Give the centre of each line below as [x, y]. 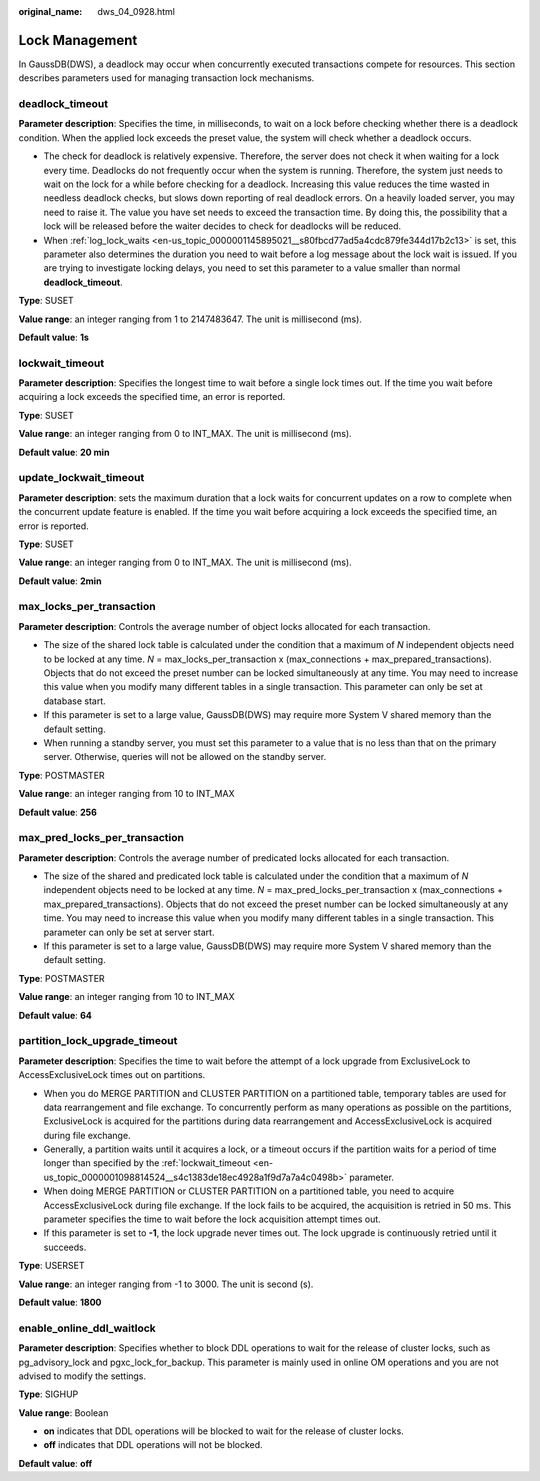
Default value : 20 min [64, 452]
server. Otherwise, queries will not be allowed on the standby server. [185, 757]
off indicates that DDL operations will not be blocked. [153, 1445]
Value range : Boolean [63, 1412]
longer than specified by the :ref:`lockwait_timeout [147, 1163]
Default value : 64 [55, 1015]
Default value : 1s [54, 337]
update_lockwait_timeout [81, 478]
